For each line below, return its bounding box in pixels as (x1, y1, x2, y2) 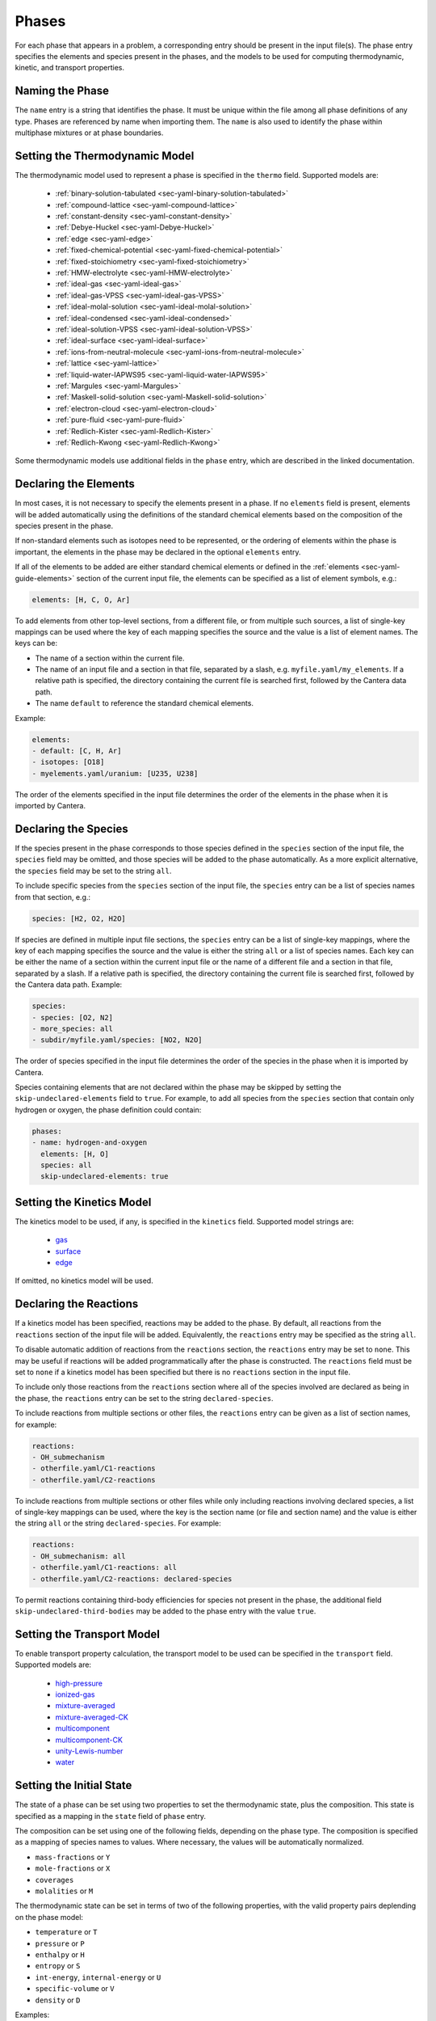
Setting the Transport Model (15, 1627, 161, 1641)
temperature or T (35, 1927, 98, 1937)
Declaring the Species (15, 821, 128, 836)
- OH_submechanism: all (31, 1551, 127, 1560)
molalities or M (35, 1886, 94, 1896)
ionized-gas (55, 1690, 95, 1699)
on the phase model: (15, 1912, 84, 1922)
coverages (35, 1875, 74, 1884)
